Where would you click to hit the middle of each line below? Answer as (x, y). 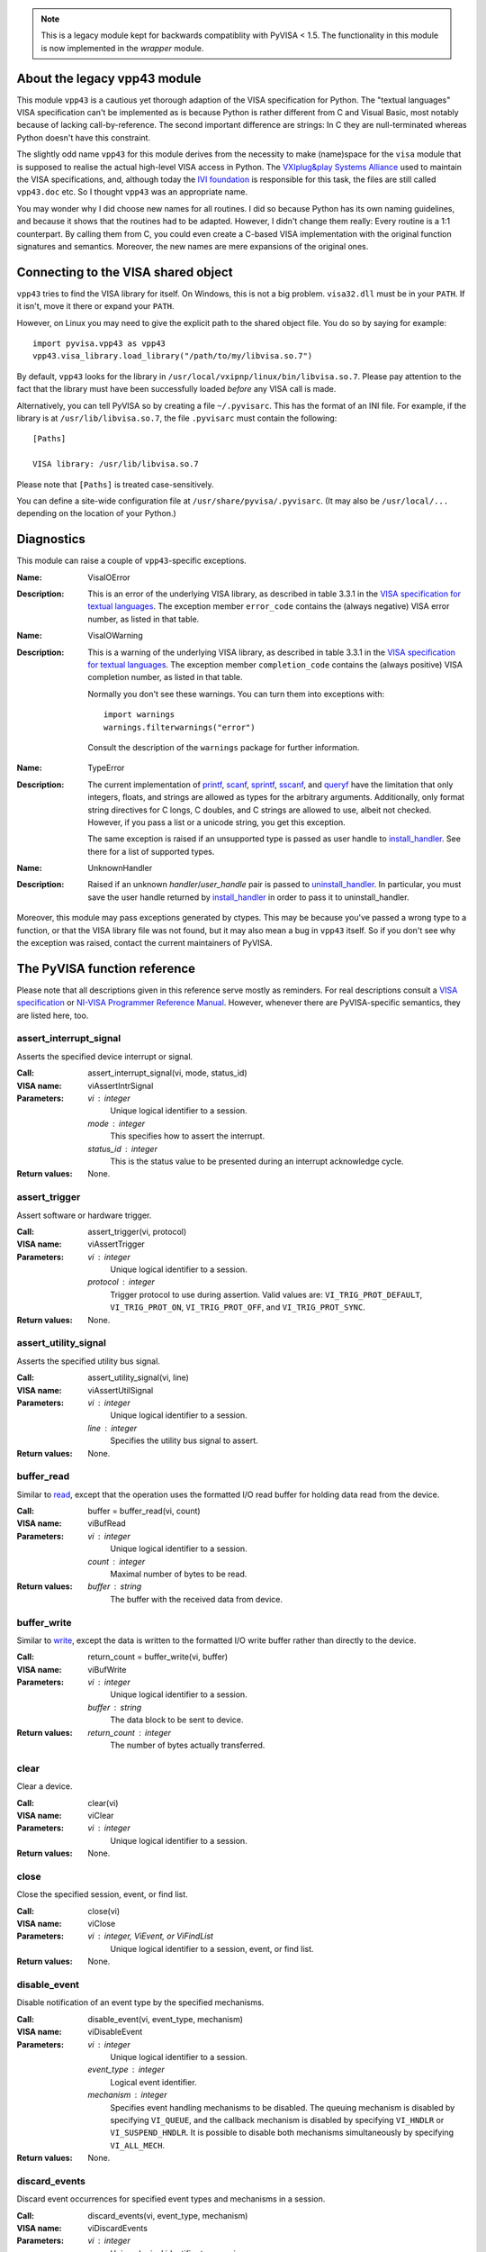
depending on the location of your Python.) (97, 513)
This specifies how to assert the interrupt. (188, 1136)
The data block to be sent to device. (177, 1720)
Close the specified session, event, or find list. (102, 1894)
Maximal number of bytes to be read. (179, 1574)
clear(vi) (103, 1803)
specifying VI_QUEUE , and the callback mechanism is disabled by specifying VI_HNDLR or (277, 2120)
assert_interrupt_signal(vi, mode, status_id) (167, 1073)
